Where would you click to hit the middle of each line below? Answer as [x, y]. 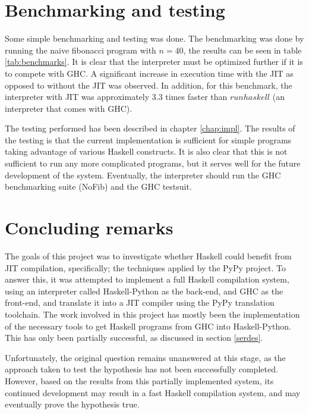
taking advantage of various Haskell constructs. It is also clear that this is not [146, 151]
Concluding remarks [89, 228]
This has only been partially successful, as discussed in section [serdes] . [134, 338]
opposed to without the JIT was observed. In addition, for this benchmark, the [149, 85]
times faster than [196, 97]
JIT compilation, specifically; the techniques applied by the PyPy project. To [145, 267]
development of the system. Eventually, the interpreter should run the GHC [143, 175]
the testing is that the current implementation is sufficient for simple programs [148, 139]
